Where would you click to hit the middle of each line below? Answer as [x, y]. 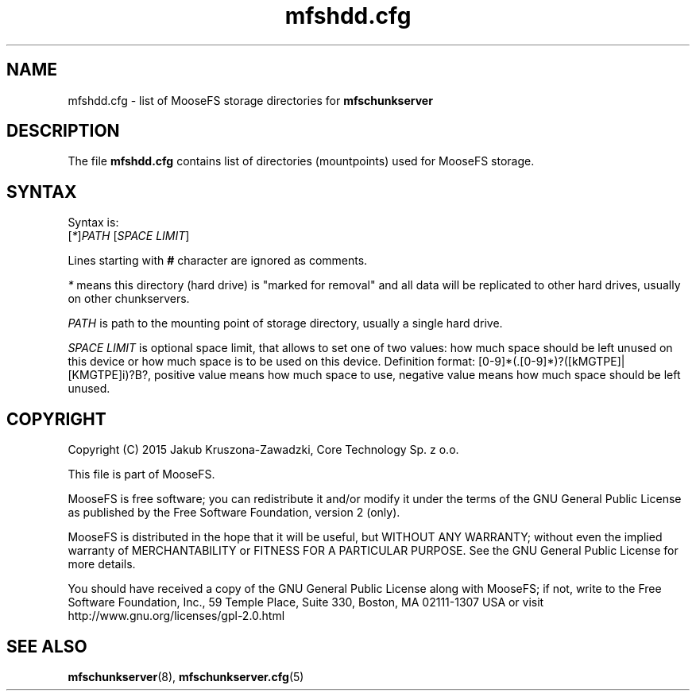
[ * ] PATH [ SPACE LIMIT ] [129, 236]
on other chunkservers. [129, 299]
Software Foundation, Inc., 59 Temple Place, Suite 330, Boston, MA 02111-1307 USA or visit [306, 602]
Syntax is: [93, 223]
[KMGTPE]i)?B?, [110, 375]
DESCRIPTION [63, 131]
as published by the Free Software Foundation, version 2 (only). [234, 513]
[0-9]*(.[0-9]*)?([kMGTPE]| [551, 362]
